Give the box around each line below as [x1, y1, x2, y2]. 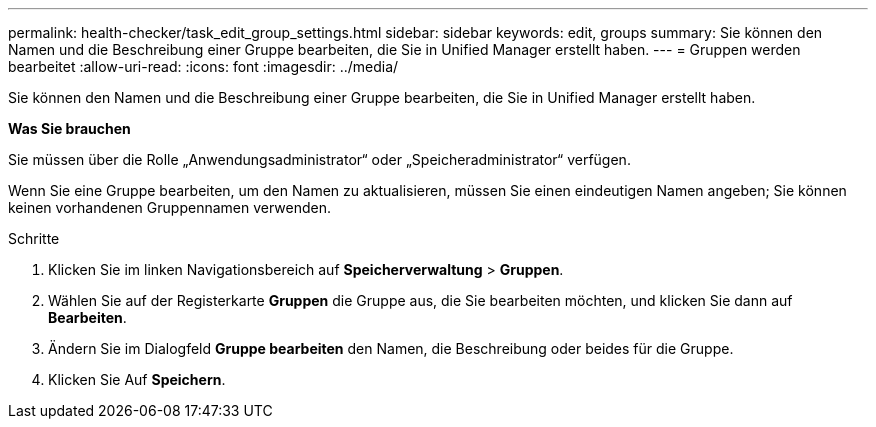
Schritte [8, 230, 60, 247]
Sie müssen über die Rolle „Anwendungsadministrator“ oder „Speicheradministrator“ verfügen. [8, 151, 631, 168]
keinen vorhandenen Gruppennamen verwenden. [8, 199, 331, 216]
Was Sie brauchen [8, 120, 131, 137]
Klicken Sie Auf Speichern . [48, 371, 226, 388]
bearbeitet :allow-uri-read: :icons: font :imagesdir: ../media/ [8, 58, 399, 75]
